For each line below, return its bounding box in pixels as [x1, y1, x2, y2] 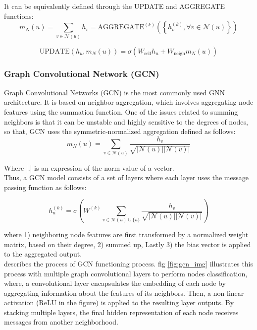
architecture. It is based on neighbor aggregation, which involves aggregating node [4, 97, 254, 107]
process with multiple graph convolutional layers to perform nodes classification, [4, 268, 248, 278]
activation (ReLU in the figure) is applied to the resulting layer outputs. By [4, 297, 234, 308]
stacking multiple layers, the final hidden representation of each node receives [4, 307, 239, 317]
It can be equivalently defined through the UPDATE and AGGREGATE [4, 1, 225, 11]
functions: [4, 10, 34, 21]
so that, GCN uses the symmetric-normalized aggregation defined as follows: [4, 126, 236, 136]
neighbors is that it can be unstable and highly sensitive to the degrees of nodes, [4, 116, 248, 127]
